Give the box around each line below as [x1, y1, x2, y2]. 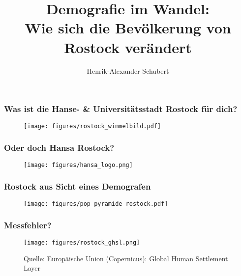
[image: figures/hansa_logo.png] [24, 162, 133, 169]
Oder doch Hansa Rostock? [4, 141, 115, 153]
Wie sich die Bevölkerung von [25, 18, 231, 38]
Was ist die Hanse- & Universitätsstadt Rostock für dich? [4, 103, 238, 115]
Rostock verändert [64, 37, 192, 57]
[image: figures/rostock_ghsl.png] [24, 239, 140, 247]
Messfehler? [4, 219, 52, 231]
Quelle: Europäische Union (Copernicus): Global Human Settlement [24, 253, 228, 263]
